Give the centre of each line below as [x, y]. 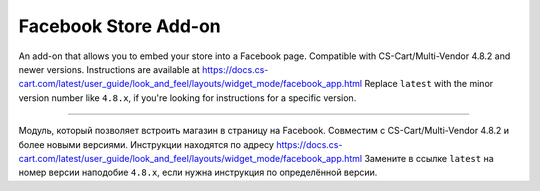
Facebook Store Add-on [120, 26]
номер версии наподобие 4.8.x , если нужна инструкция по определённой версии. [198, 172]
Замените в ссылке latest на [429, 158]
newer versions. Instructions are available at [109, 69]
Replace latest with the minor [429, 84]
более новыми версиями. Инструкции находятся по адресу [146, 144]
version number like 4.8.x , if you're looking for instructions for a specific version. [187, 97]
